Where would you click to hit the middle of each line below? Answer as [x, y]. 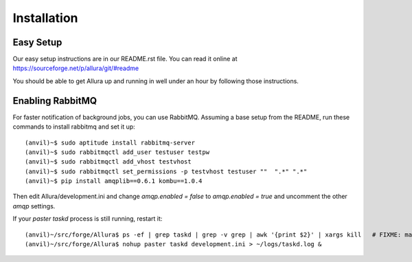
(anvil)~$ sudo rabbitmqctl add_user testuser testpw [117, 152]
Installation [45, 18]
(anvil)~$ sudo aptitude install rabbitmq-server [110, 142]
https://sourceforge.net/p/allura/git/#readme [76, 68]
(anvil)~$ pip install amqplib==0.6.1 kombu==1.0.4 [114, 181]
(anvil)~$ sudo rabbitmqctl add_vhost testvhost [108, 162]
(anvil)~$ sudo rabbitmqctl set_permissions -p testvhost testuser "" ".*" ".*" [166, 171]
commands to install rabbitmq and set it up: [74, 127]
